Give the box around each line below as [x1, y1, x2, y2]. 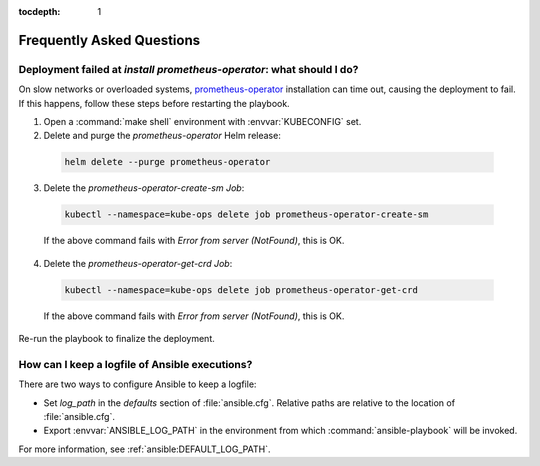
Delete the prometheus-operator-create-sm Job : [43, 182, 245, 194]
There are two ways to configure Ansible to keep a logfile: [18, 378, 257, 390]
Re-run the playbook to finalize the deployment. [18, 333, 215, 345]
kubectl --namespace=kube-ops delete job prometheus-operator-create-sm [64, 209, 429, 220]
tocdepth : [18, 6, 61, 17]
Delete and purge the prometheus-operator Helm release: [43, 130, 282, 142]
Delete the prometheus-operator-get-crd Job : [43, 257, 233, 269]
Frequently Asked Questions [18, 31, 201, 49]
